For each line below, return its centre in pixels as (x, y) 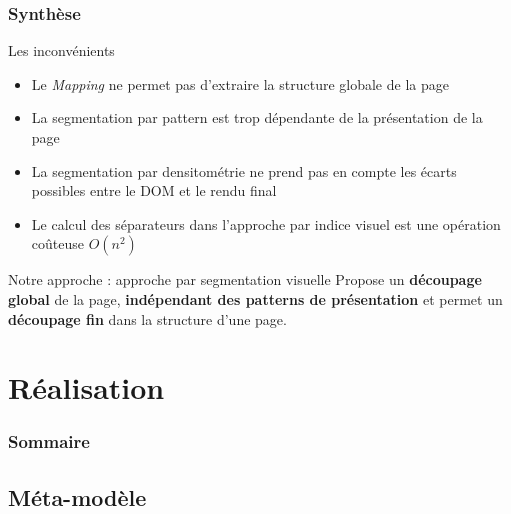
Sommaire (49, 441)
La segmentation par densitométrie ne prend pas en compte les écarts (244, 170)
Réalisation (86, 387)
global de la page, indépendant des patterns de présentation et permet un (255, 298)
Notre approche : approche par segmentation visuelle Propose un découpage (245, 279)
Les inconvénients (61, 50)
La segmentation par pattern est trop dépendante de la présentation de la (257, 117)
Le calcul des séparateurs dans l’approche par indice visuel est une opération (266, 223)
